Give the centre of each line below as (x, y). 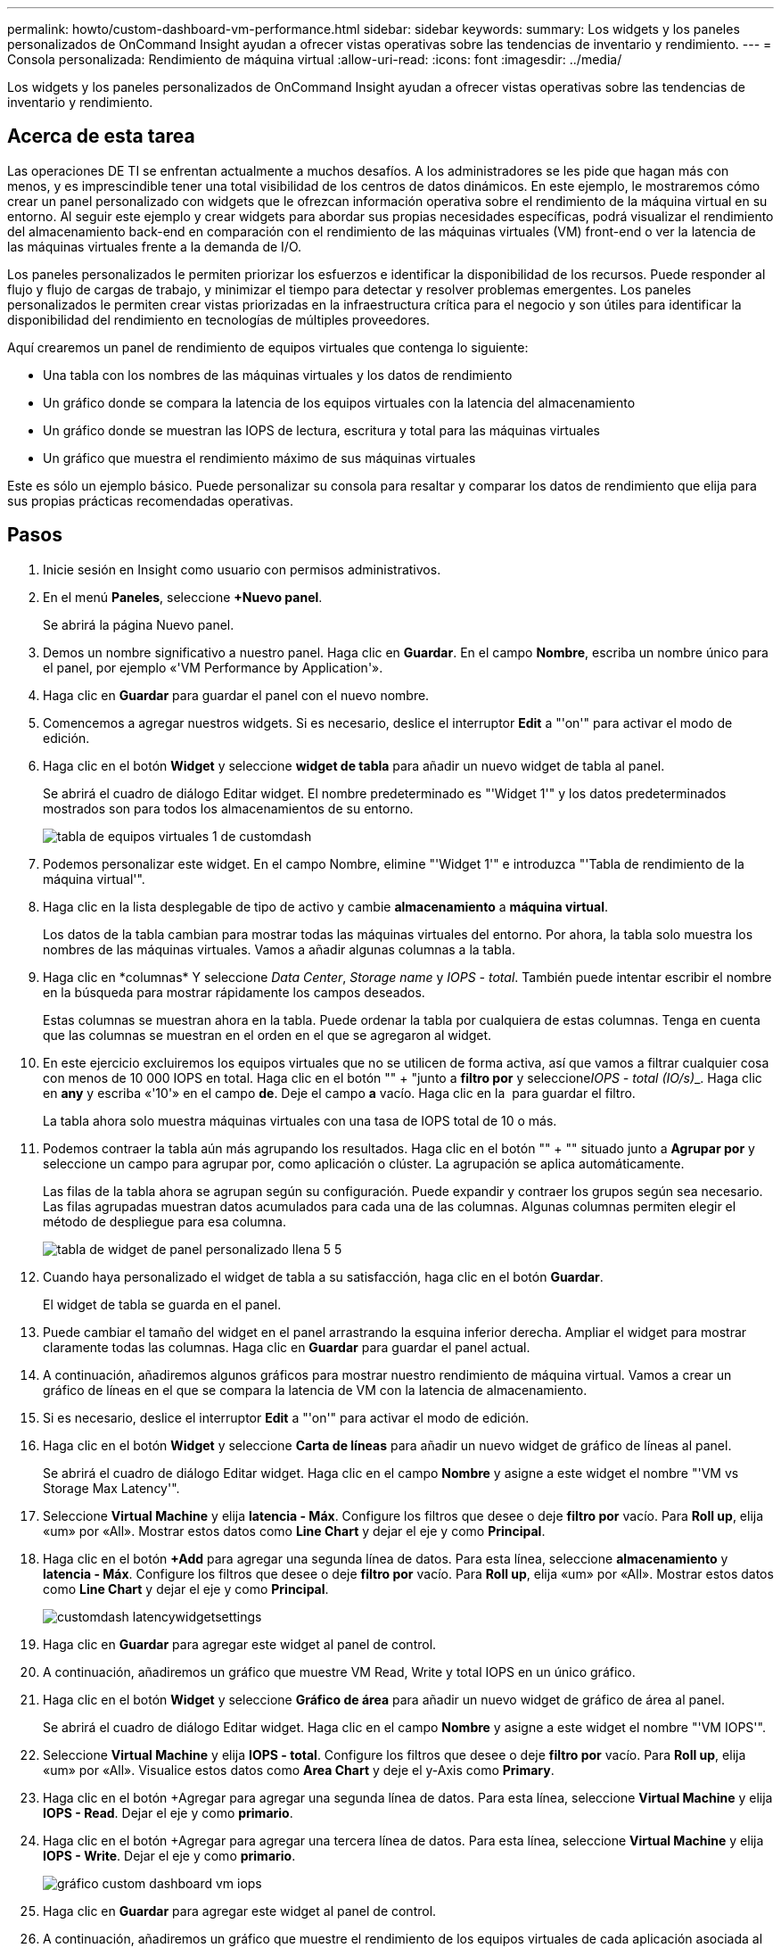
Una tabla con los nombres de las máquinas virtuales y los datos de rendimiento (278, 375)
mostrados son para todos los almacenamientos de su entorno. (228, 808)
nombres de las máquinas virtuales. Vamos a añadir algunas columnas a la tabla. (279, 949)
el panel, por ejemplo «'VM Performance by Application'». (213, 667)
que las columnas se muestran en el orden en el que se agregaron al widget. (267, 1035)
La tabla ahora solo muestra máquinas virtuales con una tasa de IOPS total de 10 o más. (300, 1120)
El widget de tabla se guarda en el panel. (162, 1304)
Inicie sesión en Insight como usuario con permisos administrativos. (242, 569)
